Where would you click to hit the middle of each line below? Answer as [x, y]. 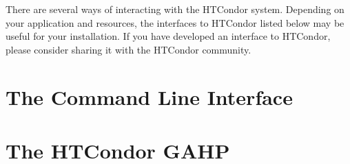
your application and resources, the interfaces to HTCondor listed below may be [175, 22]
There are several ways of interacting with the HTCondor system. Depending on [175, 9]
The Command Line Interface [149, 96]
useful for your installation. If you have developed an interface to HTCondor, [168, 36]
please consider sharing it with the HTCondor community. [128, 49]
